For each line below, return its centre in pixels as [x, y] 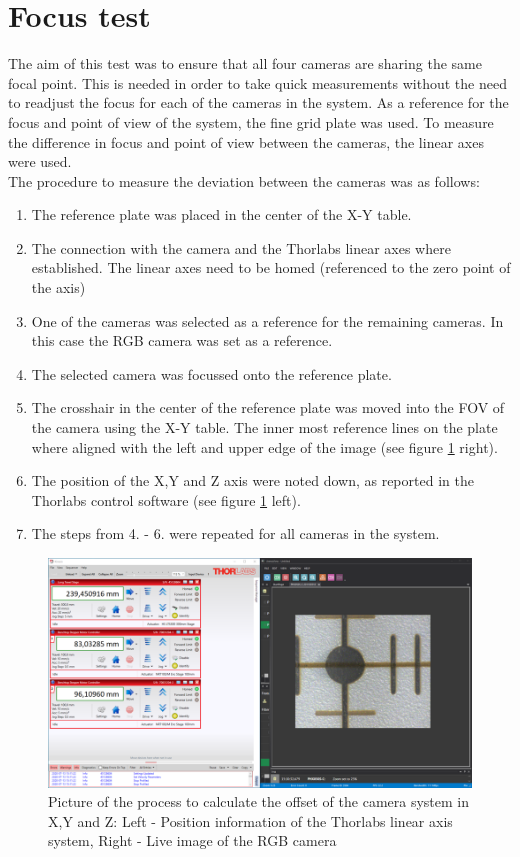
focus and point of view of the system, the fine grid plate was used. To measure [251, 121]
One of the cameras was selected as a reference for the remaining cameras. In [267, 320]
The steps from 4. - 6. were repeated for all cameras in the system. [235, 533]
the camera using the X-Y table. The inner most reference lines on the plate [264, 427]
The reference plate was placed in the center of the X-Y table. [221, 214]
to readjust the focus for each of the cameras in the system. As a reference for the [258, 102]
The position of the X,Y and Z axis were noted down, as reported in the [252, 480]
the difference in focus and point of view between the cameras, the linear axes [246, 141]
